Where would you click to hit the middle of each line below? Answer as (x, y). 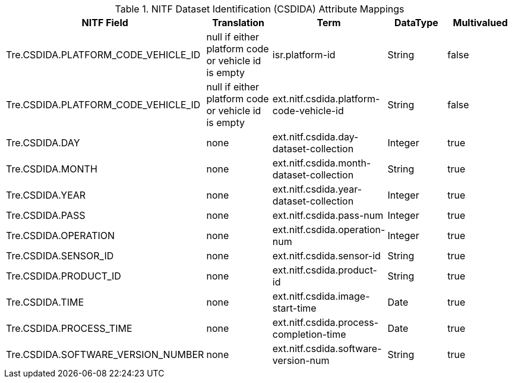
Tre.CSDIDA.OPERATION (61, 236)
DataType (416, 23)
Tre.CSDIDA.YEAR (46, 195)
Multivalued (480, 23)
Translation (238, 23)
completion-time (309, 334)
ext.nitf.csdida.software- (327, 349)
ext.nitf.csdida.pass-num (328, 215)
